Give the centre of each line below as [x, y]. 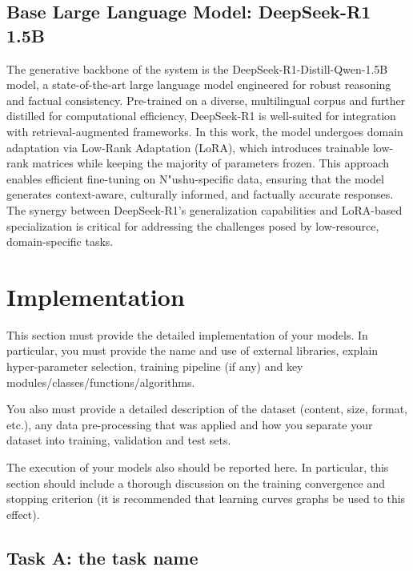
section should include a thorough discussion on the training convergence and [196, 483]
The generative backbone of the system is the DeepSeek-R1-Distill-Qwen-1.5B [197, 68]
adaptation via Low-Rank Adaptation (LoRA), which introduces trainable [188, 147]
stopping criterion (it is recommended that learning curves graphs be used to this [206, 499]
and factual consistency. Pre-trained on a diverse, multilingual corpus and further [206, 100]
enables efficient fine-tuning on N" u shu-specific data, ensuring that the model [195, 178]
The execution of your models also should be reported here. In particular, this [198, 467]
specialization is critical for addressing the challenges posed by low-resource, [193, 225]
